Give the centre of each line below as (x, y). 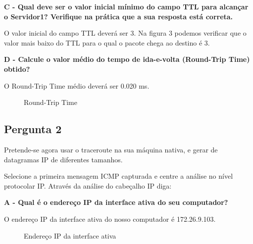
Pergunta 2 (33, 129)
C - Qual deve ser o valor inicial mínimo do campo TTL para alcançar (126, 6)
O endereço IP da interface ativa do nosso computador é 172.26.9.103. (110, 219)
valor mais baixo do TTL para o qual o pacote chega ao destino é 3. (107, 42)
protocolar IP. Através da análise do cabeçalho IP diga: (88, 185)
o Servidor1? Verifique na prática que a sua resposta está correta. (119, 16)
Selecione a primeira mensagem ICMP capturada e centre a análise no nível (119, 176)
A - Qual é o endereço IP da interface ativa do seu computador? (116, 202)
